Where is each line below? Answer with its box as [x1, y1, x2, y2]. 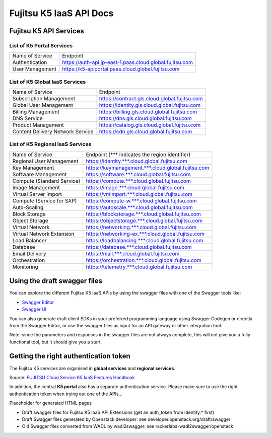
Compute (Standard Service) [12, 177, 81, 184]
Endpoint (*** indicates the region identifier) [86, 151, 191, 158]
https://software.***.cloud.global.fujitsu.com [86, 171, 191, 178]
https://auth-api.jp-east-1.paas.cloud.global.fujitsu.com [62, 59, 193, 66]
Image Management [12, 184, 60, 191]
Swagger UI [22, 306, 47, 312]
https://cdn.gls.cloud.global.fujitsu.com [99, 128, 192, 135]
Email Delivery [12, 250, 46, 257]
